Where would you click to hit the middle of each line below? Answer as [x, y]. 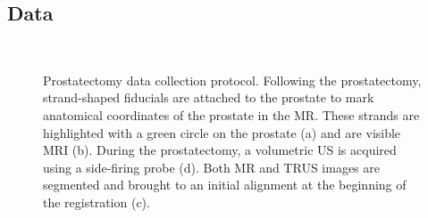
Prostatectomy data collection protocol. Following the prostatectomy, [232, 80]
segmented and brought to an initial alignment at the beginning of [225, 185]
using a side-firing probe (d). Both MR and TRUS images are [211, 167]
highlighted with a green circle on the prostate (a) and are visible [222, 132]
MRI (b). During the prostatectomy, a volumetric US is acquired [220, 150]
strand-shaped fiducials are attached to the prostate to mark [209, 97]
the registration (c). [97, 202]
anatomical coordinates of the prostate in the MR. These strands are [231, 114]
